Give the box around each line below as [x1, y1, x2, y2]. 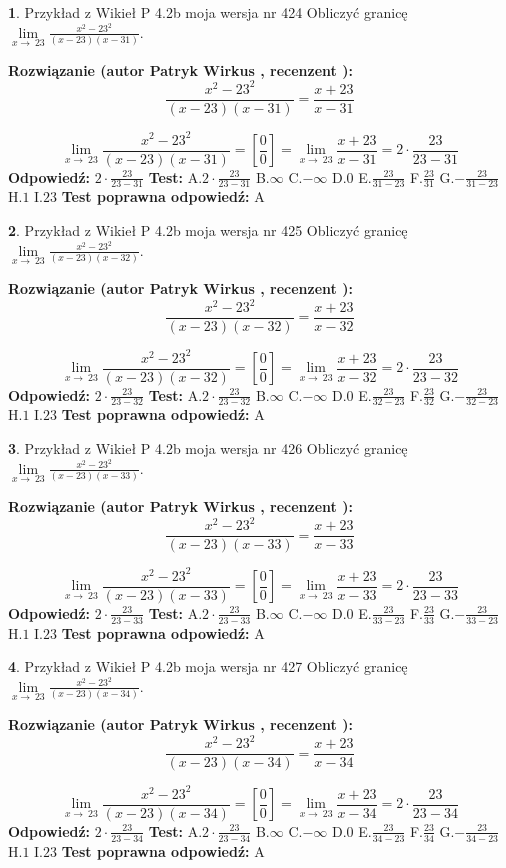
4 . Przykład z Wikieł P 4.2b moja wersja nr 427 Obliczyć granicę [8, 656, 408, 677]
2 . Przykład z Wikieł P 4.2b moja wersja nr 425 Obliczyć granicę [8, 220, 408, 241]
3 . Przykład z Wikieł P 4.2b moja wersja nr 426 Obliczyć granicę [8, 438, 408, 459]
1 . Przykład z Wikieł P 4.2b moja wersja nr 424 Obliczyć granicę [8, 2, 408, 22]
